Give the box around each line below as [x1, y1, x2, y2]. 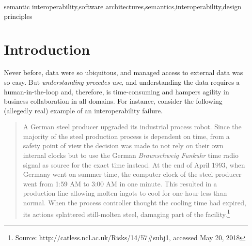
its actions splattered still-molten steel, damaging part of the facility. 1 [23, 207, 230, 219]
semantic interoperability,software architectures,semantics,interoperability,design [4, 1, 241, 11]
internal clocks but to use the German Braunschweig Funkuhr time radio [23, 150, 238, 160]
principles [4, 11, 32, 21]
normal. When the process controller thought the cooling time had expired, [23, 198, 246, 208]
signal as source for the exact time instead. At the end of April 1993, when [23, 159, 245, 169]
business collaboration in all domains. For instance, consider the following [4, 96, 222, 106]
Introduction [4, 39, 90, 59]
